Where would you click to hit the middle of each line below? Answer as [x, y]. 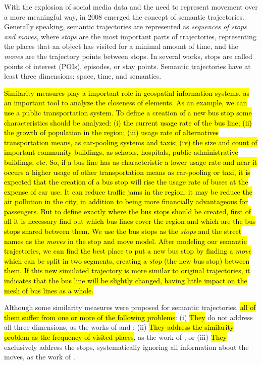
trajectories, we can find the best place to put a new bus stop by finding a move [128, 251]
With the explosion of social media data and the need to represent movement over [131, 7]
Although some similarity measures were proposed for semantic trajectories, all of [130, 307]
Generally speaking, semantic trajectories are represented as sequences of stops [125, 26]
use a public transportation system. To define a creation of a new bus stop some [128, 112]
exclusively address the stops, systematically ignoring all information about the [126, 347]
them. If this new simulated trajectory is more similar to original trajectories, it [127, 270]
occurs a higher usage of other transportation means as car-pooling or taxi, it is [127, 172]
